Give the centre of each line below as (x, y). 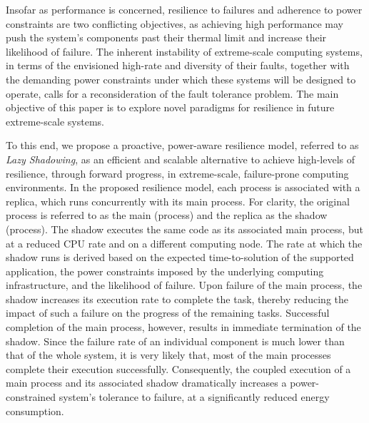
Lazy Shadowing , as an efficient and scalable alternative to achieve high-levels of (180, 159)
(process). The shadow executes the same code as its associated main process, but (184, 229)
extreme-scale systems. (55, 121)
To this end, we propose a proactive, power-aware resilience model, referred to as (182, 145)
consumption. (35, 411)
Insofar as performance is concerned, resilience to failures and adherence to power (184, 9)
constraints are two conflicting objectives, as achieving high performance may (175, 23)
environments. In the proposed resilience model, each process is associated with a (183, 187)
